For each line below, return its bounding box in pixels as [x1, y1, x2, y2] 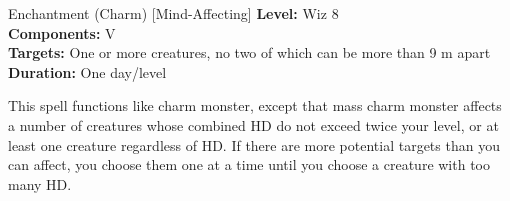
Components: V [8, 22, 116, 43]
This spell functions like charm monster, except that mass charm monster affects [8, 95, 502, 116]
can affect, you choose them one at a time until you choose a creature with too [8, 154, 490, 175]
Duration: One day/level [8, 61, 167, 82]
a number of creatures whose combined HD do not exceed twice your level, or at [8, 114, 499, 135]
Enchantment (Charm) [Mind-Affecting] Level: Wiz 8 [8, 3, 339, 23]
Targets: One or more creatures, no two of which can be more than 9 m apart [8, 42, 491, 63]
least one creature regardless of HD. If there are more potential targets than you [8, 134, 500, 155]
